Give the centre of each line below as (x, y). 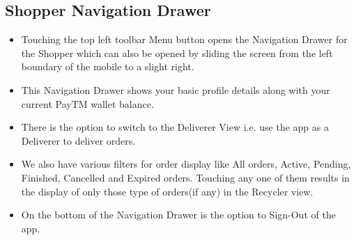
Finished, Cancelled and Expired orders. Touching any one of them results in (185, 177)
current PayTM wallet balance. (87, 103)
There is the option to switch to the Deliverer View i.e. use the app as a (175, 127)
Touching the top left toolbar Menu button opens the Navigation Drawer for (184, 39)
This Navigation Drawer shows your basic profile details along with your (176, 89)
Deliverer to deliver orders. (78, 140)
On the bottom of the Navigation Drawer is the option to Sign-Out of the (178, 215)
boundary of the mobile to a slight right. (108, 66)
